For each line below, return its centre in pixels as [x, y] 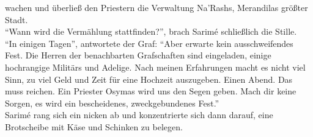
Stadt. [17, 19]
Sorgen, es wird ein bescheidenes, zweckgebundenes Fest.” [112, 103]
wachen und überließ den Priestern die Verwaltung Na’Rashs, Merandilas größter [156, 7]
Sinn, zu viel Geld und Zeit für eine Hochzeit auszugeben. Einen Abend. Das [149, 79]
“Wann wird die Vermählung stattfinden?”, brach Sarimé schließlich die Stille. [151, 31]
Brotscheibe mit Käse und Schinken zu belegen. [94, 126]
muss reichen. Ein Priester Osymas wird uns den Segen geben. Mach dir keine [151, 91]
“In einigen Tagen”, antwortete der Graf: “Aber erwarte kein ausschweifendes [149, 43]
